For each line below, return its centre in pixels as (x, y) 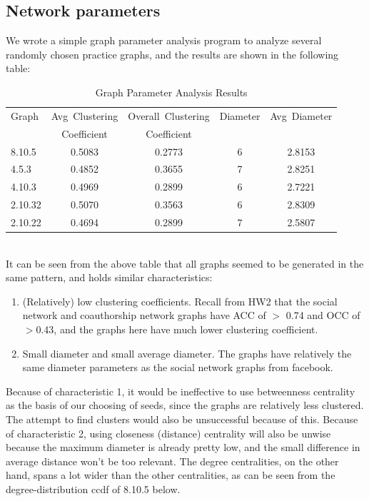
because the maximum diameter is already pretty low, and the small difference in (183, 447)
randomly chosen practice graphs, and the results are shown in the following (172, 54)
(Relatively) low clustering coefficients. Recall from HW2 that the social (180, 301)
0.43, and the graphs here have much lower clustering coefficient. (177, 329)
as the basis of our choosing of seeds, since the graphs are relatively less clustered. (185, 405)
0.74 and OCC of (323, 315)
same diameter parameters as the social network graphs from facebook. (178, 367)
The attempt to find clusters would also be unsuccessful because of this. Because (182, 419)
